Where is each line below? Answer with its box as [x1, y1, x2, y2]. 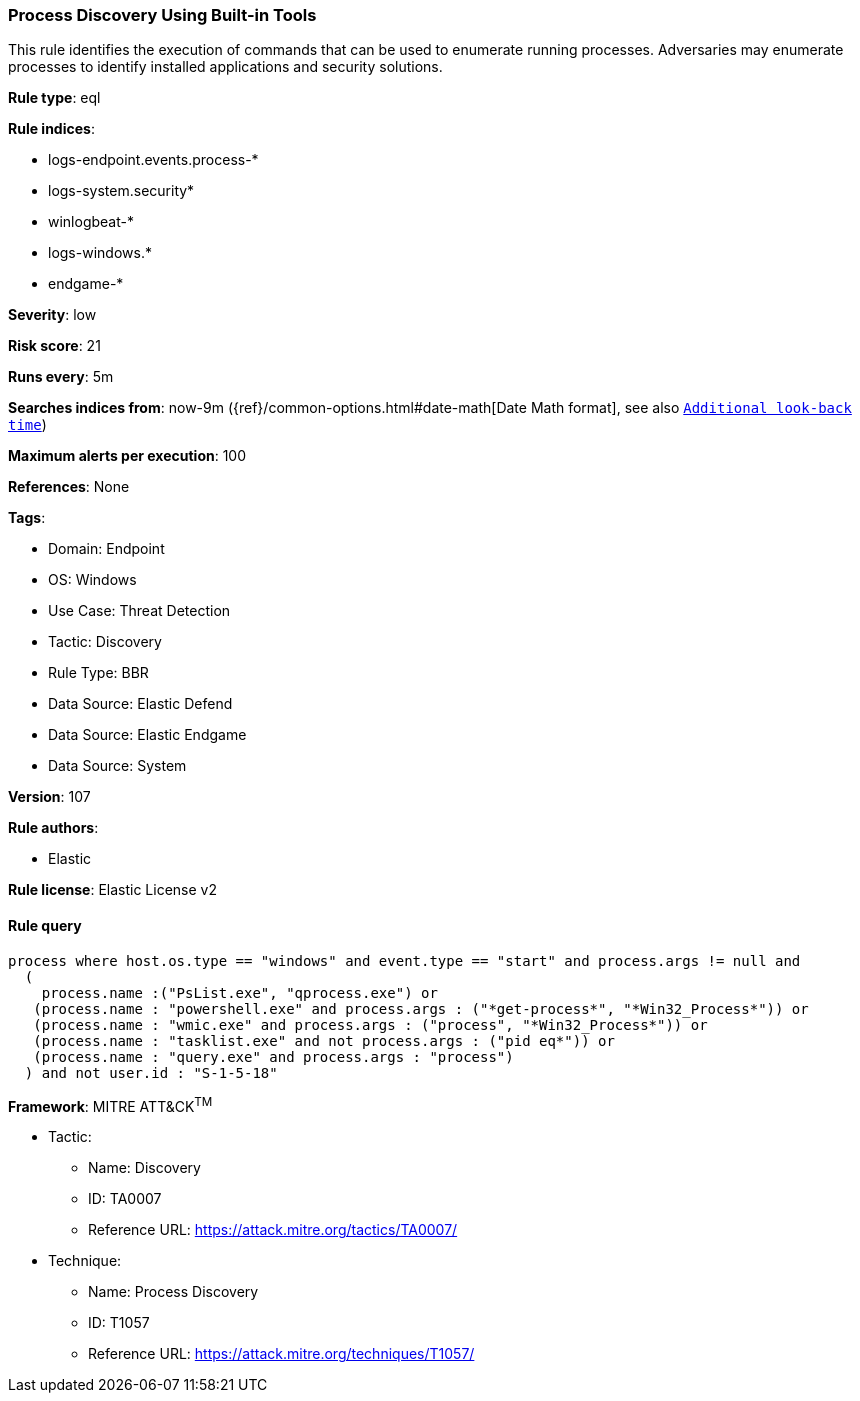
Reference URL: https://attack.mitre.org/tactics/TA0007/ [88, 1221, 458, 1239]
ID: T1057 [88, 1314, 150, 1332]
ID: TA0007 [88, 1190, 162, 1208]
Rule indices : [8, 120, 95, 138]
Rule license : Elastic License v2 [8, 881, 217, 899]
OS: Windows [48, 571, 137, 589]
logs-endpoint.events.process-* [48, 151, 259, 169]
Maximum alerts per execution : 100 [8, 447, 247, 465]
